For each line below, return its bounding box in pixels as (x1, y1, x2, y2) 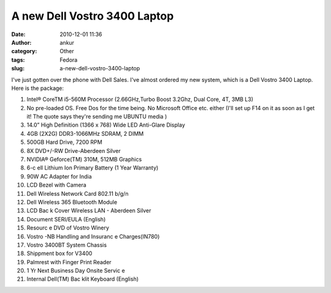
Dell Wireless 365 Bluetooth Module (26, 198, 118, 206)
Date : (11, 31, 26, 38)
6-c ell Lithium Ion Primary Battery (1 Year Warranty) (26, 164, 159, 171)
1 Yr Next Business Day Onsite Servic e (26, 267, 125, 275)
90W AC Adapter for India (26, 172, 92, 180)
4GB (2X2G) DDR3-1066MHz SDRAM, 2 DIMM (26, 130, 144, 137)
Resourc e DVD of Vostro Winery (26, 224, 110, 232)
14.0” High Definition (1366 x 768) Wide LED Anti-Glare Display (26, 121, 185, 128)
